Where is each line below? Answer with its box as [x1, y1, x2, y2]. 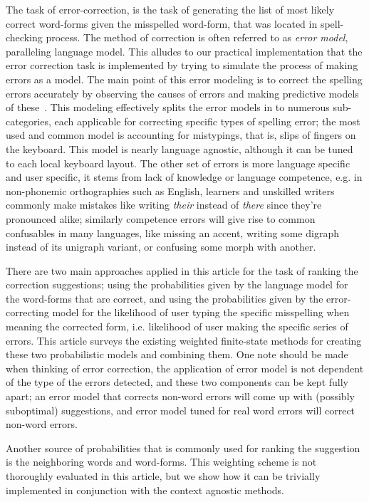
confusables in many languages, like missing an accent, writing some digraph [6, 225, 339, 240]
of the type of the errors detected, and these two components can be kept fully [6, 375, 348, 389]
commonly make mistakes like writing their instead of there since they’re [6, 197, 322, 212]
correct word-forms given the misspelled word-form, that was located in [6, 16, 318, 31]
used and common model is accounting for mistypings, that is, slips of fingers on [6, 127, 356, 142]
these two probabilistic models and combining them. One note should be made [6, 347, 348, 362]
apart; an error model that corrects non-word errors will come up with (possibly [6, 389, 355, 404]
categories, [6, 113, 51, 128]
